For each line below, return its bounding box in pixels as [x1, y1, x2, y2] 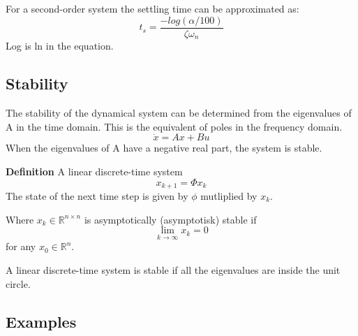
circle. [6, 276, 31, 291]
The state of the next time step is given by [6, 188, 188, 203]
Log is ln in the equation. [6, 38, 114, 53]
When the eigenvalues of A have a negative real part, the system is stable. [6, 140, 322, 155]
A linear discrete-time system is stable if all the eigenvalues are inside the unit [6, 262, 341, 277]
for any [6, 239, 36, 254]
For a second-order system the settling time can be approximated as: [6, 1, 299, 15]
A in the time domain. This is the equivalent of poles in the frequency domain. [6, 119, 343, 133]
